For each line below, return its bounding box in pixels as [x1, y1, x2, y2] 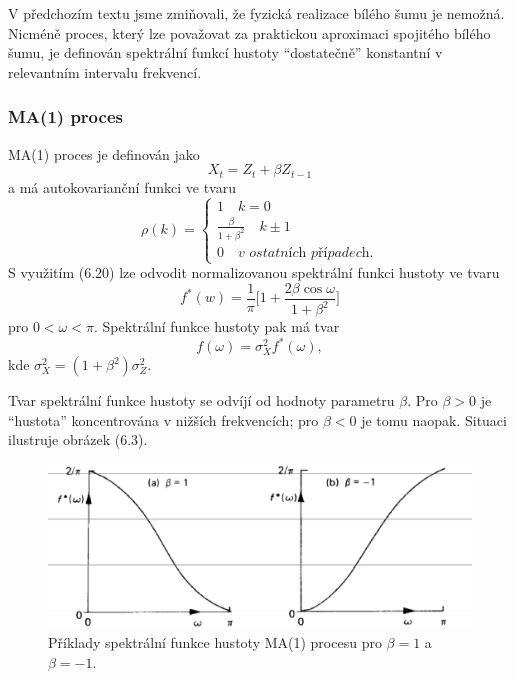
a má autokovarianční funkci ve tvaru [8, 176, 236, 197]
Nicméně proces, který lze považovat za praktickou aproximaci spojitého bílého [8, 22, 491, 43]
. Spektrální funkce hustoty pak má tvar [93, 316, 340, 337]
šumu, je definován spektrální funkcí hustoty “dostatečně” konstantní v [8, 42, 443, 63]
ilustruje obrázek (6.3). [8, 429, 148, 450]
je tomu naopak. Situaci [361, 409, 507, 430]
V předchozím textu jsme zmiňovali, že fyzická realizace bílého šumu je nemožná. [8, 3, 505, 23]
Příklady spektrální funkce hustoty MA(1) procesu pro [48, 632, 382, 653]
